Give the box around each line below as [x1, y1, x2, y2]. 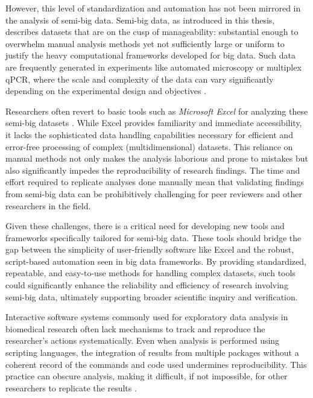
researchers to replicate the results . [5, 381, 137, 394]
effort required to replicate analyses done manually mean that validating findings [5, 175, 305, 188]
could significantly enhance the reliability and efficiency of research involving [5, 279, 288, 291]
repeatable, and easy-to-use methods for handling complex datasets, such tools [5, 267, 296, 279]
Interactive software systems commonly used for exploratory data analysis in [5, 311, 288, 323]
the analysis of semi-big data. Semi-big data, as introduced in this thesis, [5, 13, 275, 26]
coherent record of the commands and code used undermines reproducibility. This [5, 358, 307, 370]
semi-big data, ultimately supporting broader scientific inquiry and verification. [5, 290, 298, 303]
